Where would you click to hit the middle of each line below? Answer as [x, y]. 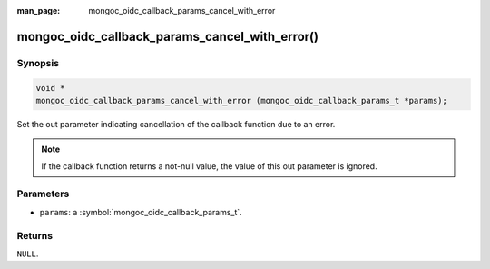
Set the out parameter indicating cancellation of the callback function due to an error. [176, 124]
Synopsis [38, 63]
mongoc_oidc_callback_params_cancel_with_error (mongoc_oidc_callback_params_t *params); [242, 100]
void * [50, 88]
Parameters [43, 194]
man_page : [39, 10]
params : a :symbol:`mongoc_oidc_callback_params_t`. [141, 212]
